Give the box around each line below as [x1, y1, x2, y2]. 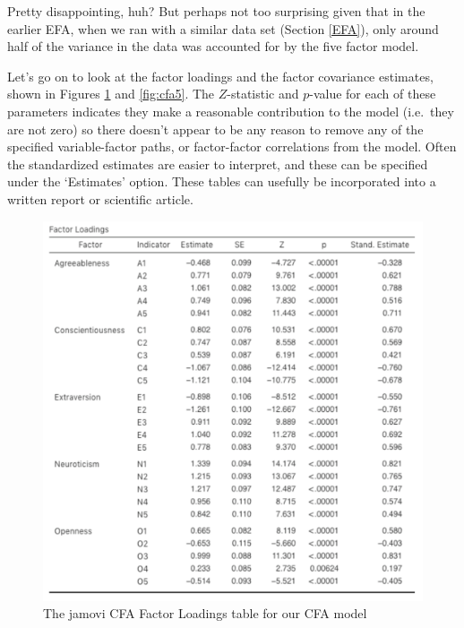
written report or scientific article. [7, 189, 193, 208]
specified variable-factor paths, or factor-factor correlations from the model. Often [7, 137, 457, 156]
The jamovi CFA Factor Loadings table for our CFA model [43, 604, 367, 623]
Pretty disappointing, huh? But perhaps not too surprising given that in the [7, 2, 425, 20]
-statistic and [227, 84, 299, 103]
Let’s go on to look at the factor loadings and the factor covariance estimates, [7, 66, 434, 85]
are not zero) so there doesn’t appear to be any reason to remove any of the [7, 119, 424, 138]
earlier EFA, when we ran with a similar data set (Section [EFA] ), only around [7, 19, 439, 38]
